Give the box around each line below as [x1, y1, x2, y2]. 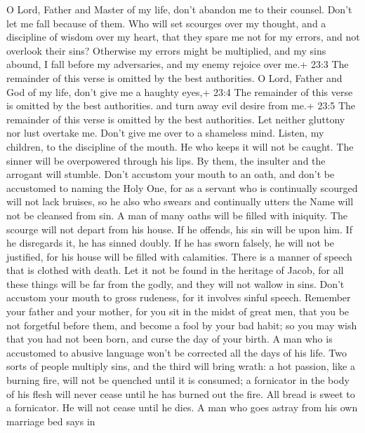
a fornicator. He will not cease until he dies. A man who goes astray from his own [6, 400, 358, 415]
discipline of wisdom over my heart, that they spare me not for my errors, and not [6, 29, 360, 44]
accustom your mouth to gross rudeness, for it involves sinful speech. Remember [6, 290, 351, 305]
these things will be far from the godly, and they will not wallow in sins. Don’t [6, 276, 345, 291]
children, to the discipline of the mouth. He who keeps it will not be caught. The [6, 139, 354, 153]
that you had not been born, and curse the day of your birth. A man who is [6, 331, 333, 346]
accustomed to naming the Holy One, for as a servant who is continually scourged [6, 180, 358, 195]
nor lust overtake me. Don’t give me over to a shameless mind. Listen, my [6, 125, 324, 140]
